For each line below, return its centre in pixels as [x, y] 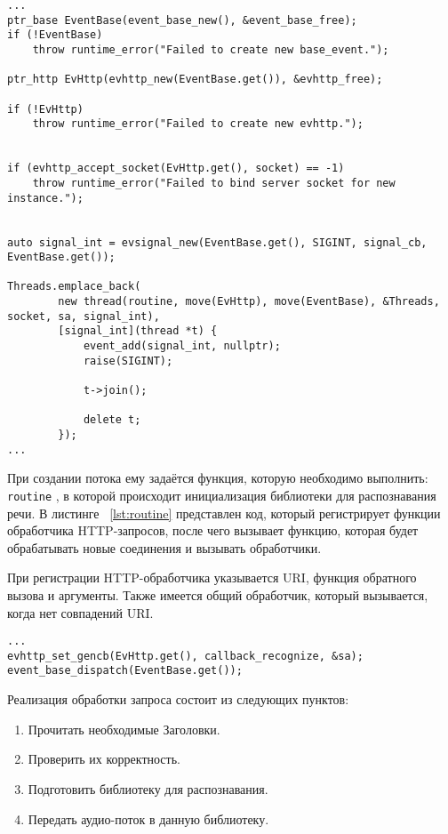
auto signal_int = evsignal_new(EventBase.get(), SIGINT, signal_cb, [217, 242]
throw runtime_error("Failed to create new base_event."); [211, 49]
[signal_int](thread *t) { [138, 331]
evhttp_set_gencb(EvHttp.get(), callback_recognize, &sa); [185, 656]
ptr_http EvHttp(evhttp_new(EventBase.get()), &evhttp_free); [195, 80]
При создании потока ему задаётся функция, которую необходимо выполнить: [218, 478]
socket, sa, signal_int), [84, 316]
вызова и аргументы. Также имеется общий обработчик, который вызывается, [218, 594]
